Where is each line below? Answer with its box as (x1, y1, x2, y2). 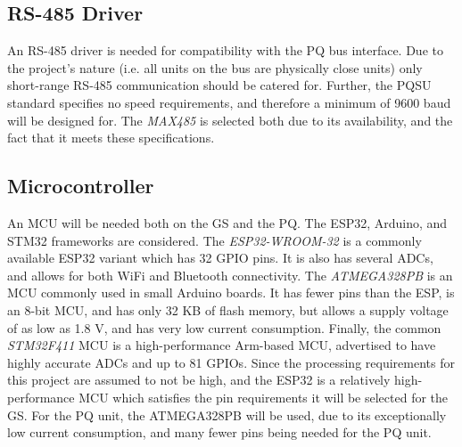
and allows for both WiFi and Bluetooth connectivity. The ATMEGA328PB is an (7, 265, 453, 284)
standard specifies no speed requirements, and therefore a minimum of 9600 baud (7, 93, 451, 111)
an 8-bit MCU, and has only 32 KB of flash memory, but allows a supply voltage (7, 300, 449, 319)
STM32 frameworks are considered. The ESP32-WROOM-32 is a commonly (7, 231, 422, 249)
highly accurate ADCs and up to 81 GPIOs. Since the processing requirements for (7, 353, 455, 371)
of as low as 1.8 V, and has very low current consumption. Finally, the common (7, 318, 441, 337)
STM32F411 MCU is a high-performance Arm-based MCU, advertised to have (7, 336, 436, 354)
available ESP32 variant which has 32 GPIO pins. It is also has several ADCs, (7, 248, 433, 267)
